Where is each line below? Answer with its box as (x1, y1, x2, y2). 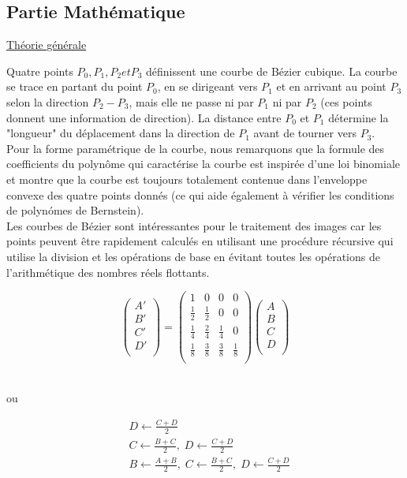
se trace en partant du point (6, 78, 143, 95)
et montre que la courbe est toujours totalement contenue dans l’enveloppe (6, 170, 368, 187)
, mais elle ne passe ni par (129, 93, 254, 110)
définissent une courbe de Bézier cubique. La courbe (146, 62, 398, 79)
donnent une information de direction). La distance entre (6, 109, 282, 125)
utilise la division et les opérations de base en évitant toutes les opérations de (6, 248, 380, 264)
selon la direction (6, 93, 89, 110)
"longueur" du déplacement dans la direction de (6, 125, 235, 141)
